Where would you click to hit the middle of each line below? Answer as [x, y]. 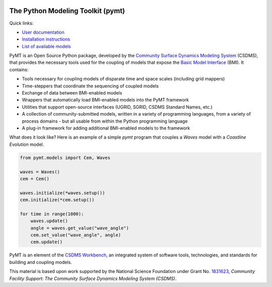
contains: [19, 69]
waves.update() [49, 221]
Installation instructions [46, 39]
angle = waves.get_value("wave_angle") [80, 228]
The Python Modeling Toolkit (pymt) [67, 11]
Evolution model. [27, 144]
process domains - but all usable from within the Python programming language [105, 121]
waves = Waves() [40, 172]
